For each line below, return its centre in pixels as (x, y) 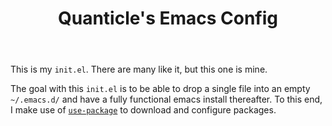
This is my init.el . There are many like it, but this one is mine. (139, 69)
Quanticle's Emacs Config (168, 18)
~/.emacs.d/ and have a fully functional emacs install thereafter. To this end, (166, 99)
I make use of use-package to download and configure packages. (143, 110)
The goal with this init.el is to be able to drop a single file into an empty (160, 89)
